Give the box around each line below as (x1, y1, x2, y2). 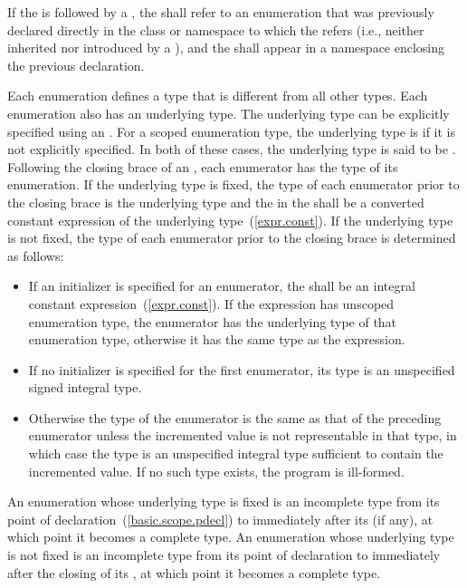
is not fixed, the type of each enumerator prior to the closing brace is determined (7, 228, 456, 247)
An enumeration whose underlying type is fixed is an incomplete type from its (7, 492, 440, 511)
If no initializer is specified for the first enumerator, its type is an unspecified (28, 360, 455, 379)
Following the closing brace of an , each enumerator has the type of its (7, 157, 398, 176)
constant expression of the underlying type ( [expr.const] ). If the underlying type (7, 210, 453, 229)
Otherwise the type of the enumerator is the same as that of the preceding (28, 408, 442, 427)
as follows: (7, 246, 64, 265)
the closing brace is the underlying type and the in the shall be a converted (7, 192, 424, 211)
